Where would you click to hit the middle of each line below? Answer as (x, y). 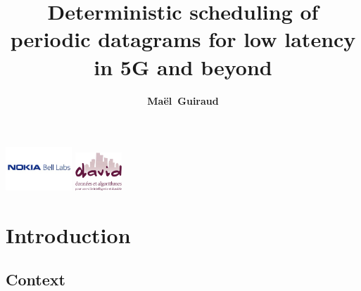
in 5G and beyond (183, 66)
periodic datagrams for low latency (183, 39)
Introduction (68, 234)
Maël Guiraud (183, 100)
